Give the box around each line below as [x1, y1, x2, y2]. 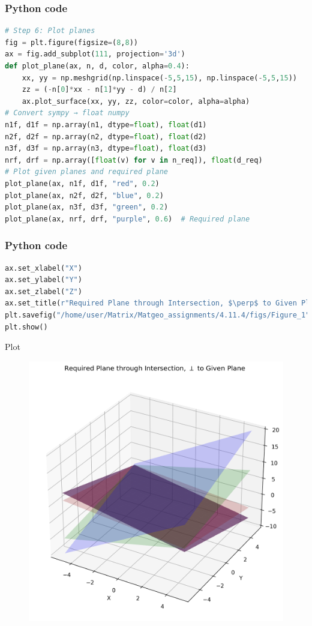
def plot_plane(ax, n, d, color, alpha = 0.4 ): [5, 62, 190, 70]
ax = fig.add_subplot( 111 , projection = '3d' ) [5, 50, 185, 59]
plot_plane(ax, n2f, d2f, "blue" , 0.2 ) [5, 191, 164, 200]
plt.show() [5, 322, 48, 331]
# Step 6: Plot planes [5, 26, 95, 35]
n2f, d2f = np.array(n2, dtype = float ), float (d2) [5, 132, 207, 141]
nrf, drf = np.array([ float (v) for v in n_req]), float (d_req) [5, 155, 263, 164]
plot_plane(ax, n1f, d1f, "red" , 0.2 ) [5, 179, 160, 188]
